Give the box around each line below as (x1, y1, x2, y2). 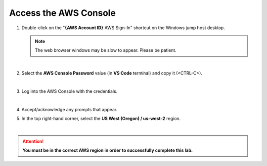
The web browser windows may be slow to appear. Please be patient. (35, 47, 177, 53)
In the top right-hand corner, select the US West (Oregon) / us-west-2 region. (21, 116, 181, 122)
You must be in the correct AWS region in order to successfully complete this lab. (22, 147, 193, 153)
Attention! (22, 138, 44, 144)
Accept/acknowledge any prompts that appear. (21, 106, 118, 112)
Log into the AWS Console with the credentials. (21, 88, 118, 94)
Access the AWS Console (9, 7, 116, 18)
